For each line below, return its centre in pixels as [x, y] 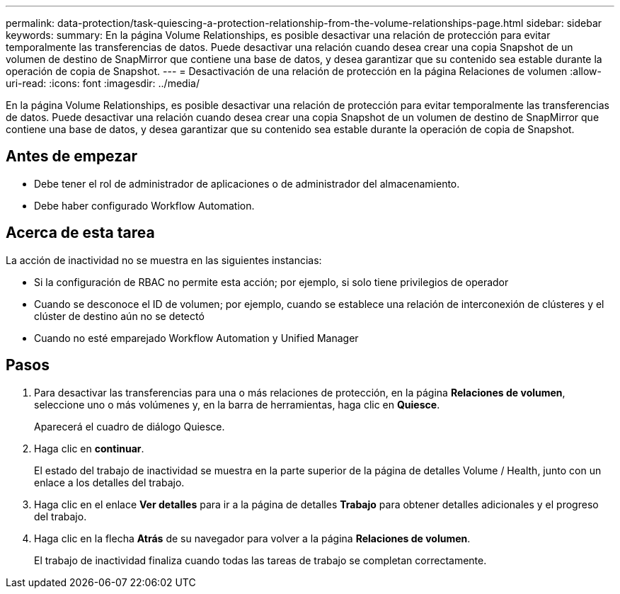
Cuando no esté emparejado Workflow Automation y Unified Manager [196, 338]
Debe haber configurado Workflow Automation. [144, 205]
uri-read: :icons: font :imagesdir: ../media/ [103, 83]
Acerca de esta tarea [80, 233]
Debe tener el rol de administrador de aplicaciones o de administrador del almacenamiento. [247, 183]
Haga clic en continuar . [89, 448]
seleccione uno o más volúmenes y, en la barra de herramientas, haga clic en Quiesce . [237, 404]
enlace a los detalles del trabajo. [109, 482]
